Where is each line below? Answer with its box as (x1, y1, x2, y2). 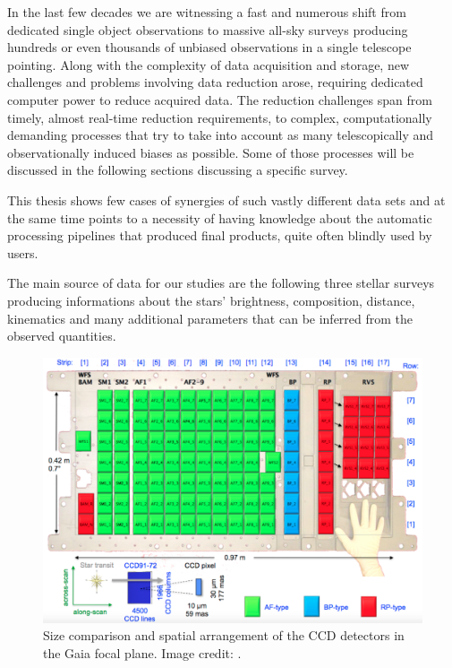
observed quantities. (7, 326, 116, 345)
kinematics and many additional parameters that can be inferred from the (7, 308, 414, 327)
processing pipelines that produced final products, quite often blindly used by (7, 226, 432, 245)
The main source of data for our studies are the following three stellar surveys (7, 273, 435, 292)
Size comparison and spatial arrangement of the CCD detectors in (43, 626, 405, 645)
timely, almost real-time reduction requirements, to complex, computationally (7, 108, 432, 126)
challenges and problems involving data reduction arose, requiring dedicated (7, 73, 423, 91)
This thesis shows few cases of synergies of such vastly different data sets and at (7, 190, 446, 209)
